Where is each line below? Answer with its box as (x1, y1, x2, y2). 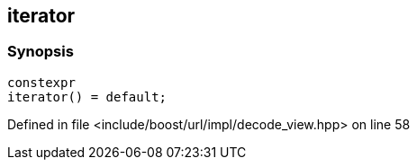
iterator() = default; (7, 89, 168, 104)
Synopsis (7, 42, 74, 61)
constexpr (7, 75, 76, 90)
